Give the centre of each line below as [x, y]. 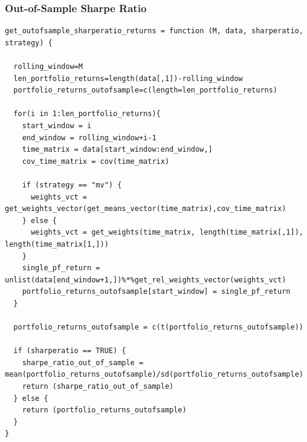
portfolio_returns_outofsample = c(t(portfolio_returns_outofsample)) [158, 327]
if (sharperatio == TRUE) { [70, 351]
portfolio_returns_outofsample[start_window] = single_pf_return [156, 292]
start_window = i [57, 125]
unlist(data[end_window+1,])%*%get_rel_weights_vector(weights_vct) [146, 280]
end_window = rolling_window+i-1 [89, 138]
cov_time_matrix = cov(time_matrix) [96, 161]
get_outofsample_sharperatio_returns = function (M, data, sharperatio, [154, 31]
